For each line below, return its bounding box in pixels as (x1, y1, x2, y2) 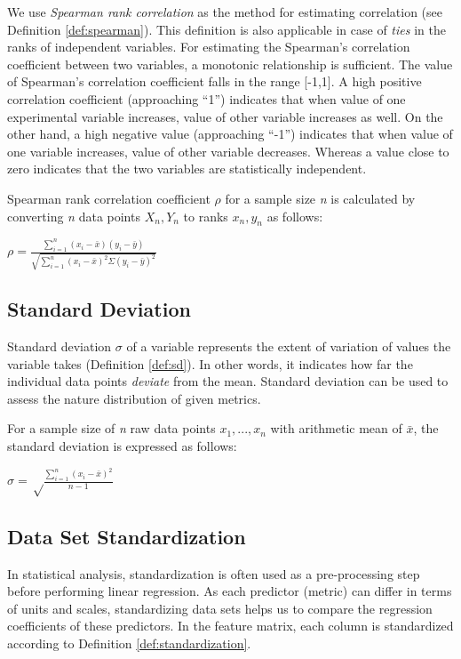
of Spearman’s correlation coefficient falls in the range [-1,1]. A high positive (7, 72, 422, 91)
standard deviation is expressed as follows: (7, 437, 237, 455)
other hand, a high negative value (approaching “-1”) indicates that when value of (7, 125, 453, 143)
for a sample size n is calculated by (225, 189, 416, 207)
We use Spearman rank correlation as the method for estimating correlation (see (7, 3, 443, 20)
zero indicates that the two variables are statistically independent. (7, 159, 367, 178)
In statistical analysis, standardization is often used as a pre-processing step (7, 564, 420, 583)
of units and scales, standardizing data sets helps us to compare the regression (7, 599, 433, 617)
